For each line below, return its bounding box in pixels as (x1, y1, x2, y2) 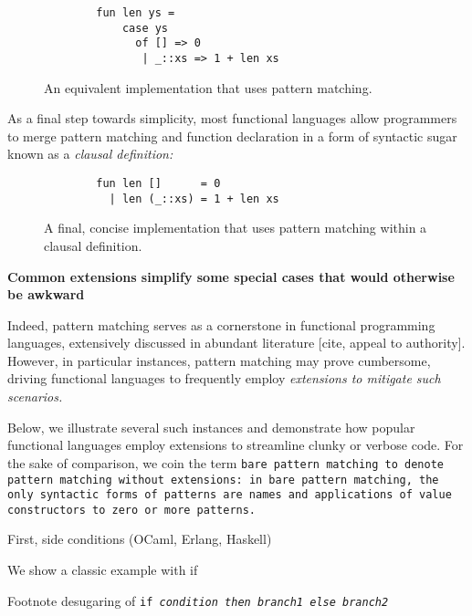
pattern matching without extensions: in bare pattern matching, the (7, 473, 439, 486)
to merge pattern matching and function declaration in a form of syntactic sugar (7, 126, 457, 145)
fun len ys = (96, 6, 175, 19)
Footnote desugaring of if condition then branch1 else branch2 (7, 590, 389, 610)
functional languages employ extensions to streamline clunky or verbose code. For (7, 435, 464, 454)
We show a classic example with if (7, 560, 198, 579)
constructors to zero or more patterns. (7, 503, 257, 517)
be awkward (7, 285, 85, 304)
